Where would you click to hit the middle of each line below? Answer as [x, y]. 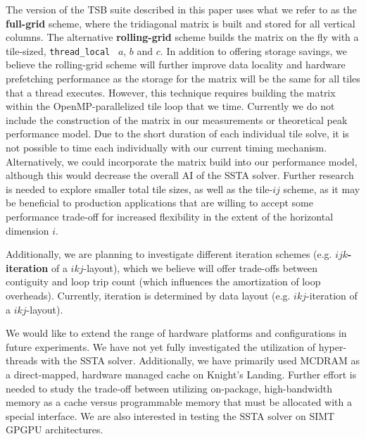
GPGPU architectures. [55, 429]
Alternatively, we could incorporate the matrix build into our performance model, [182, 161]
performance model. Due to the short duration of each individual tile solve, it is [177, 134]
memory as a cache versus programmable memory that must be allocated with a [179, 402]
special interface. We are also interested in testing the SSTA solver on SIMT [170, 415]
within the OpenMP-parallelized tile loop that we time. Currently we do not [170, 106]
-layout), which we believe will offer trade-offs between [201, 267]
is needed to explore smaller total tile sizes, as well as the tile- [139, 188]
